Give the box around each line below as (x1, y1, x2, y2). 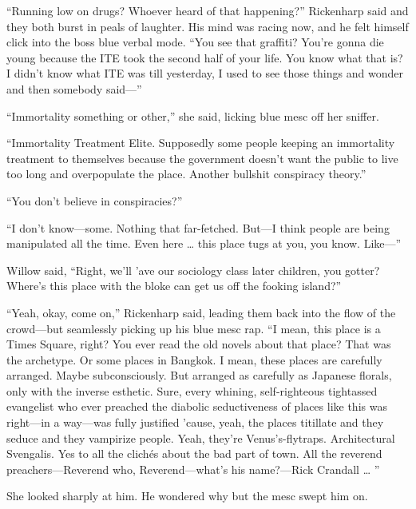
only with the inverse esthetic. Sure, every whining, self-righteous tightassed (6, 382, 378, 399)
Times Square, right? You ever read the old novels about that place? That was (6, 336, 391, 352)
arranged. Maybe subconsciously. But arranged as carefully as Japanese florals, (6, 367, 392, 384)
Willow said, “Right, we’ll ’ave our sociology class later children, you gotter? (6, 261, 380, 278)
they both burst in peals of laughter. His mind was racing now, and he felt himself (6, 18, 409, 34)
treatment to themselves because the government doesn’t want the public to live (6, 149, 398, 166)
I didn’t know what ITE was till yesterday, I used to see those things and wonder (6, 65, 403, 82)
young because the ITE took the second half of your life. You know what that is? (6, 49, 403, 66)
